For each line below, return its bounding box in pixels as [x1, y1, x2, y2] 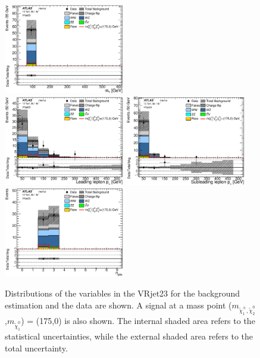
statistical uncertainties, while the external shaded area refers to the [5, 330, 253, 342]
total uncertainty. [5, 341, 68, 354]
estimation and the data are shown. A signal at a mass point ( [5, 298, 232, 311]
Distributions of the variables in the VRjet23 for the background [5, 286, 240, 299]
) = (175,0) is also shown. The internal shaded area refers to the [21, 314, 255, 326]
